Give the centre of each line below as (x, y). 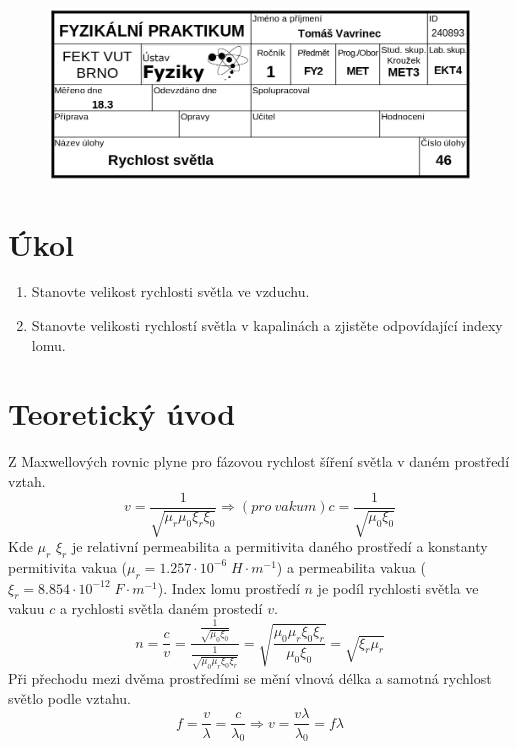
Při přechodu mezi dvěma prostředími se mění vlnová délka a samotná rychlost (250, 678)
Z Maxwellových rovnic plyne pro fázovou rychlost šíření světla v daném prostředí (259, 461)
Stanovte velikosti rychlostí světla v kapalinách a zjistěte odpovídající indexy (267, 325)
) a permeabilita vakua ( (351, 566)
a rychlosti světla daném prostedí (161, 608)
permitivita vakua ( (68, 566)
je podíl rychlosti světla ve (398, 587)
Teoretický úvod (122, 413)
